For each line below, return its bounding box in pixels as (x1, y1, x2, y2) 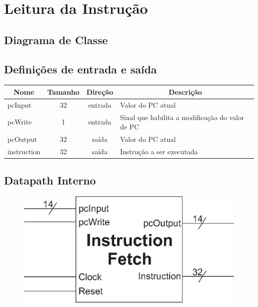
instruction (7, 146, 41, 156)
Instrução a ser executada (120, 146, 198, 156)
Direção (86, 86, 113, 97)
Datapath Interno (4, 173, 96, 188)
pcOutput (7, 133, 37, 144)
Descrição (168, 86, 202, 97)
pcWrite (7, 117, 32, 127)
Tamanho (47, 86, 80, 97)
